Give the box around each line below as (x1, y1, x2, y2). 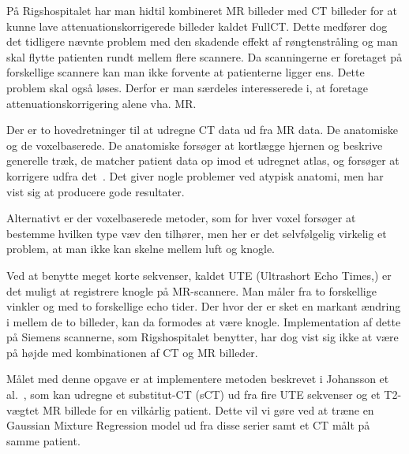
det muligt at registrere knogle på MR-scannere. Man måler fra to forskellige (6, 282, 377, 299)
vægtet (6, 401, 39, 418)
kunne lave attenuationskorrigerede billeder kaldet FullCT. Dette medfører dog (6, 17, 388, 34)
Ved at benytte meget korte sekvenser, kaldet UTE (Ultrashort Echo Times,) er (6, 266, 392, 283)
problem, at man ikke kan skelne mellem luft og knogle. (6, 240, 275, 257)
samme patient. (6, 432, 81, 448)
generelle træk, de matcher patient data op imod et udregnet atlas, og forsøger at (6, 152, 400, 169)
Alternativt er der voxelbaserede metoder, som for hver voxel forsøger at (6, 210, 356, 226)
